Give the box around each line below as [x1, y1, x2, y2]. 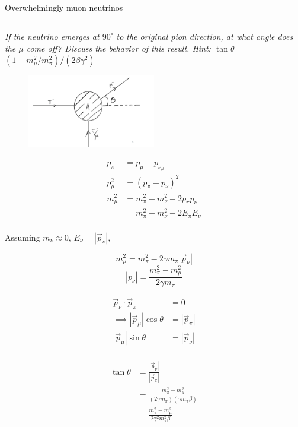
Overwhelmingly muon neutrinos [5, 1, 123, 13]
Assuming [5, 230, 40, 243]
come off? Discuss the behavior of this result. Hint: [26, 42, 211, 54]
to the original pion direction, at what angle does [116, 30, 293, 42]
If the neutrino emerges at [5, 30, 100, 42]
